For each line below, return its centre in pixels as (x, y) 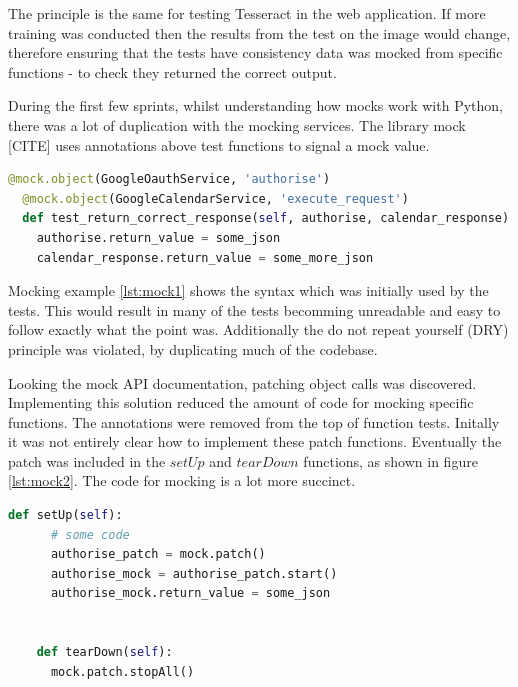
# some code (90, 534)
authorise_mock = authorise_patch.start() (194, 573)
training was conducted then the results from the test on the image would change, (259, 32)
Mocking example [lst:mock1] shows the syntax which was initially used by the (248, 290)
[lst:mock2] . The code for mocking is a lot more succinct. (182, 480)
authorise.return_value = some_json (158, 237)
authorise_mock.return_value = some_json (190, 593)
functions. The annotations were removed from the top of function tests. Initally (254, 421)
